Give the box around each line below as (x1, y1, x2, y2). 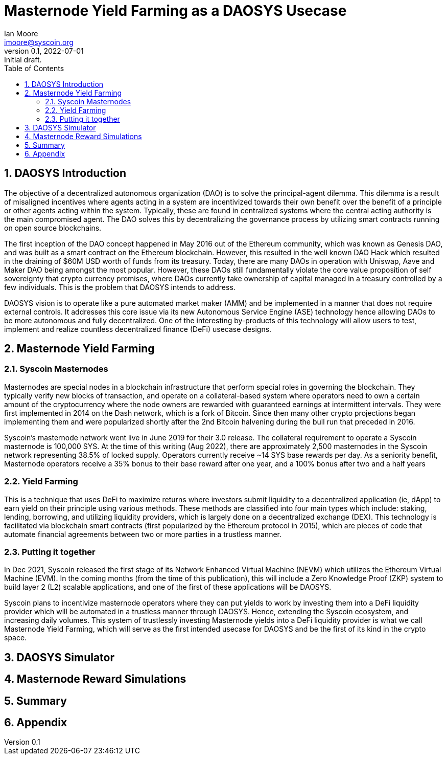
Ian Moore (4, 29, 38, 38)
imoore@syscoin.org (4, 37, 74, 47)
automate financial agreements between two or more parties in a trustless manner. (4, 529, 281, 539)
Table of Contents (4, 63, 64, 73)
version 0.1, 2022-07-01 (4, 46, 84, 55)
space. (4, 633, 27, 642)
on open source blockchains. (4, 223, 102, 232)
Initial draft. (4, 55, 42, 64)
